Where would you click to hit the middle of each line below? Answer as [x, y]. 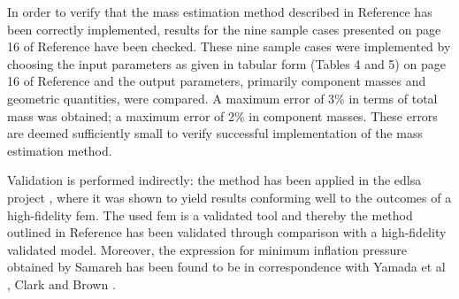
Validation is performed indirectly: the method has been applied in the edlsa [214, 180]
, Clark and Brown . [61, 284]
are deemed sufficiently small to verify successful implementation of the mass [215, 133]
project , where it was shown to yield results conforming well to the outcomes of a [229, 197]
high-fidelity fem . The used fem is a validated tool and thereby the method [210, 215]
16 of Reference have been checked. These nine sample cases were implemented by [229, 46]
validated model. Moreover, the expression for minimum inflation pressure [207, 249]
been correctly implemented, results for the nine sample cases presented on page [224, 29]
